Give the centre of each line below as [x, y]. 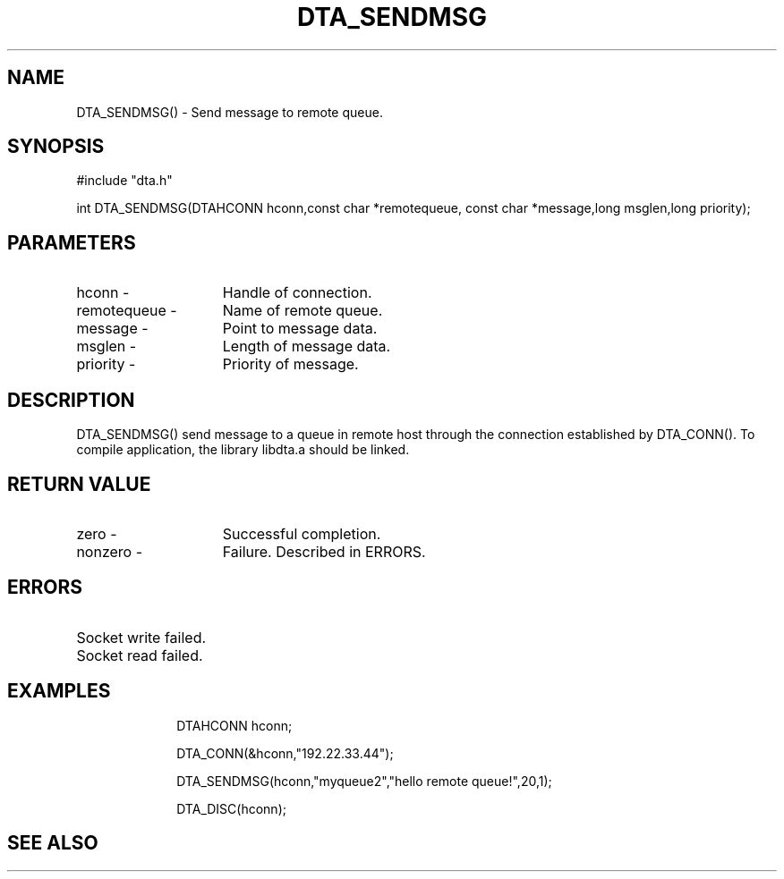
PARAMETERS [72, 242]
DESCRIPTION [71, 400]
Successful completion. [302, 533]
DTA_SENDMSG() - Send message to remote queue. [230, 112]
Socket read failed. [140, 655]
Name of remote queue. [303, 311]
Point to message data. [300, 329]
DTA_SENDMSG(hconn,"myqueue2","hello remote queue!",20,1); [364, 781]
